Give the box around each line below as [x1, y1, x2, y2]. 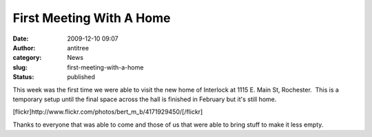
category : [12, 54, 42, 62]
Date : [12, 34, 29, 43]
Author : [12, 43, 36, 52]
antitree [67, 43, 90, 52]
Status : [12, 73, 34, 81]
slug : [12, 63, 28, 72]
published [67, 73, 96, 81]
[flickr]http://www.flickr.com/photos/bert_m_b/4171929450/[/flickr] [12, 107, 203, 116]
